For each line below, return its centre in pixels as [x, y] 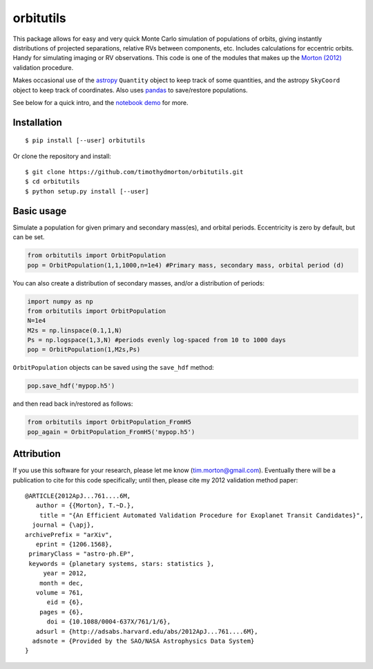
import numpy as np [60, 301]
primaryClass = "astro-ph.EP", [82, 554]
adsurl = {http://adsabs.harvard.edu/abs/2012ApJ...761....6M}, [147, 631]
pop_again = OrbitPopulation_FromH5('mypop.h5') [111, 432]
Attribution [37, 454]
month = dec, [61, 583]
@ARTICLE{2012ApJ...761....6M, [78, 496]
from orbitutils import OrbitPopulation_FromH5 [109, 422]
